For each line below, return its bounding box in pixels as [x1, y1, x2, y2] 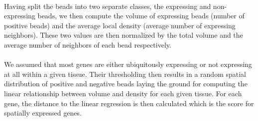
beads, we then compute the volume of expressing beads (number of [37, 10, 245, 21]
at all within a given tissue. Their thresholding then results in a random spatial [4, 68, 246, 79]
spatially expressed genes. [4, 108, 82, 118]
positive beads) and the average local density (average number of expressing [4, 20, 236, 30]
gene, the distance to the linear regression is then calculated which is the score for [4, 98, 254, 108]
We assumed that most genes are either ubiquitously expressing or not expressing [4, 59, 252, 69]
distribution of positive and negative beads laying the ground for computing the [4, 78, 248, 89]
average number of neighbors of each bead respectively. [4, 39, 171, 50]
